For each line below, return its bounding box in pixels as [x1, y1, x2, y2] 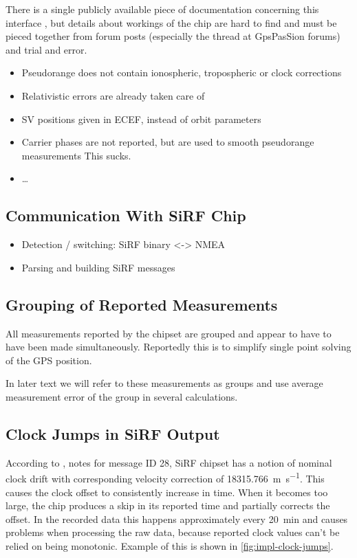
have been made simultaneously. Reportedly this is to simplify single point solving [6, 339, 351, 354]
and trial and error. [6, 42, 87, 56]
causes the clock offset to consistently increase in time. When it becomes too [6, 484, 328, 499]
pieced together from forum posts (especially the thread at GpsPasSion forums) [6, 29, 340, 43]
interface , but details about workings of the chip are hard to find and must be [6, 15, 337, 30]
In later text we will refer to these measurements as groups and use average [6, 376, 323, 390]
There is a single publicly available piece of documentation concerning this [6, 2, 319, 16]
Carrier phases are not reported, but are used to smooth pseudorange [21, 135, 314, 149]
